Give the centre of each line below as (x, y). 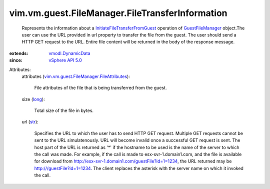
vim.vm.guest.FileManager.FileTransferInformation (118, 13)
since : (16, 60)
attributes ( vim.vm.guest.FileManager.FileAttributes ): (76, 76)
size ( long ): (33, 99)
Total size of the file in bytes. (64, 110)
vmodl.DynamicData (69, 53)
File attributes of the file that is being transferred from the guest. (100, 88)
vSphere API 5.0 (65, 60)
